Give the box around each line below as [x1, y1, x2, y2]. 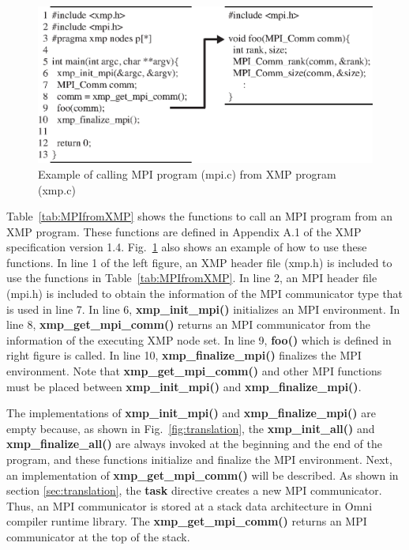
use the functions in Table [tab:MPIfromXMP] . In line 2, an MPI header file [6, 269, 377, 286]
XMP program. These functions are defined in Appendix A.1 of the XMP [6, 223, 362, 239]
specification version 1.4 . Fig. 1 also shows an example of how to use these [6, 239, 367, 255]
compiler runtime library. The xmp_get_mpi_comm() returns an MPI [6, 513, 367, 529]
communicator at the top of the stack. [6, 528, 190, 544]
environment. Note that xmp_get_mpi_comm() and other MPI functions [6, 363, 382, 379]
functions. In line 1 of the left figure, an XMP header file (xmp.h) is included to [6, 254, 392, 270]
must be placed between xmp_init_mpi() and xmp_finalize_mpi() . [6, 378, 362, 394]
